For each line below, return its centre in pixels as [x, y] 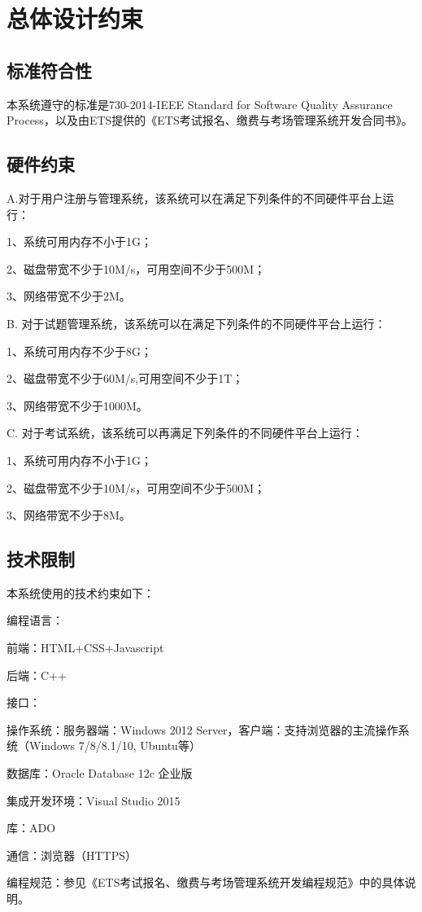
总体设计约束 [75, 18]
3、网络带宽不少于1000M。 [77, 405]
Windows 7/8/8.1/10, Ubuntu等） [115, 745]
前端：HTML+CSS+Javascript [85, 648]
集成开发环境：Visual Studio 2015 [94, 800]
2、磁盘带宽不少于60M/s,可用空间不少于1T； [125, 378]
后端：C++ [37, 675]
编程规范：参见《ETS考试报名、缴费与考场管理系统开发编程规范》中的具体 [206, 882]
